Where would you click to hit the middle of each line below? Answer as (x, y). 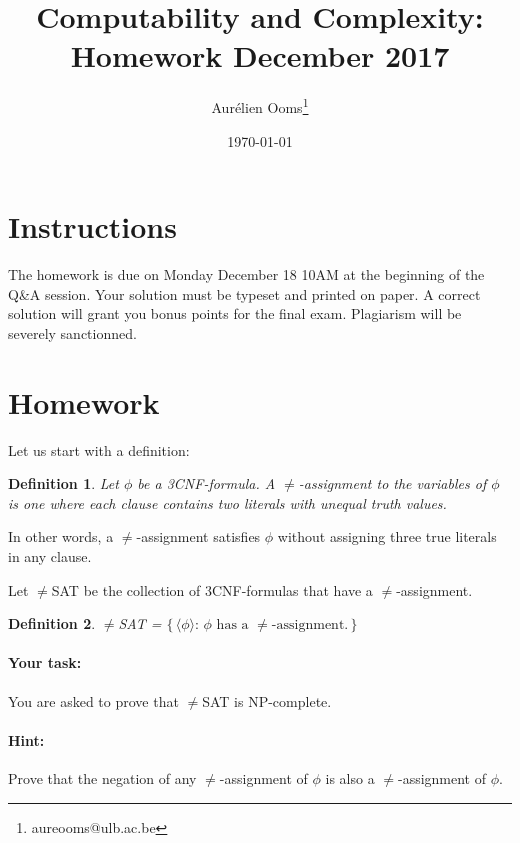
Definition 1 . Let (63, 483)
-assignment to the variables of (392, 483)
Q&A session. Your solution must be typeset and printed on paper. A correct (244, 293)
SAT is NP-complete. (267, 700)
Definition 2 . (52, 623)
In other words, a (61, 536)
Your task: (45, 662)
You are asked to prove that (93, 700)
